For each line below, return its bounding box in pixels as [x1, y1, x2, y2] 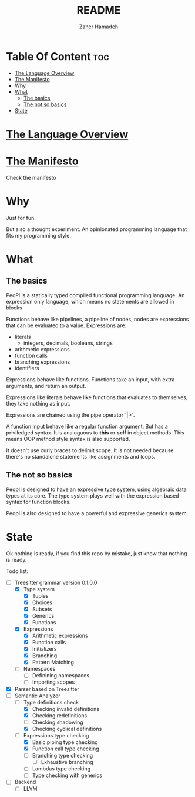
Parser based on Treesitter [14, 685, 79, 693]
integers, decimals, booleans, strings [23, 340, 113, 347]
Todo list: [6, 567, 29, 575]
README [76, 4, 121, 17]
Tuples [32, 592, 49, 599]
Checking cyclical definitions [32, 725, 102, 732]
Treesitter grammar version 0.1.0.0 [14, 579, 97, 586]
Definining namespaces [32, 672, 90, 679]
